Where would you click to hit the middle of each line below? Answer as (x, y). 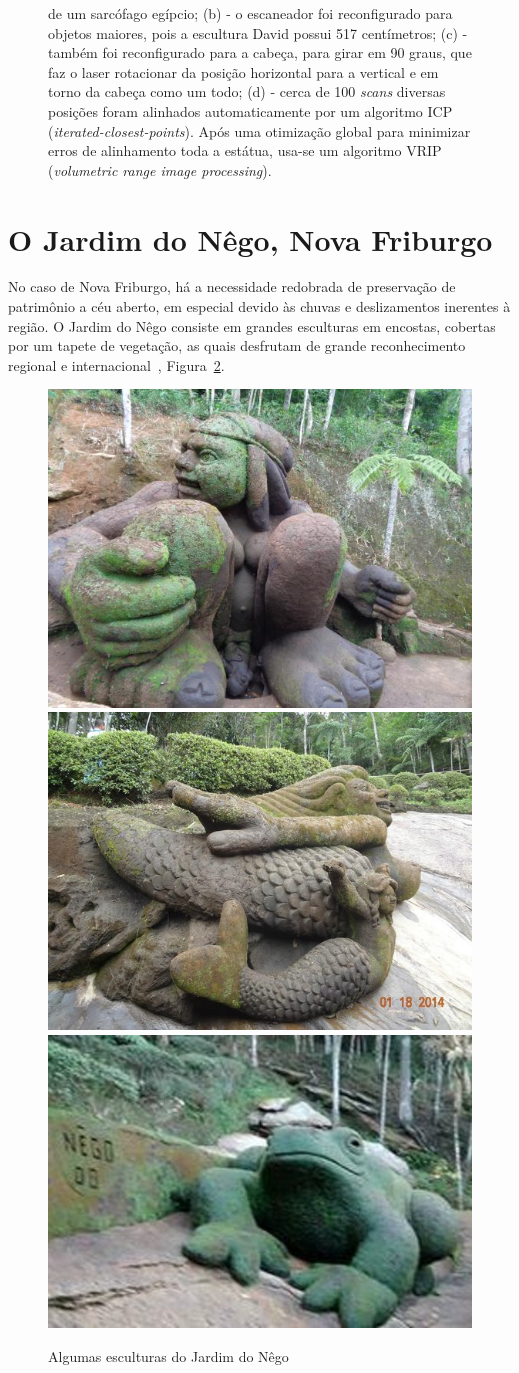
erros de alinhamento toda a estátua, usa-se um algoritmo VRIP (245, 150)
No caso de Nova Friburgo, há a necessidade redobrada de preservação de (232, 286)
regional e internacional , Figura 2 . (116, 364)
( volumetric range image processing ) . (160, 169)
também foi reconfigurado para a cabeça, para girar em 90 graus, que (260, 52)
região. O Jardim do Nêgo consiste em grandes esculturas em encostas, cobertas (252, 325)
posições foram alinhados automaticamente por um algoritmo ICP (250, 110)
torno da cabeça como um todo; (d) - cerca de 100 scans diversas (247, 91)
